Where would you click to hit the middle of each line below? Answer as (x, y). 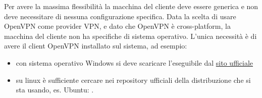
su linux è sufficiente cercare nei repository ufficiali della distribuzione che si (133, 80)
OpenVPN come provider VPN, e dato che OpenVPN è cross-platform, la (117, 26)
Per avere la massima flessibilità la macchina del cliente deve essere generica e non (131, 6)
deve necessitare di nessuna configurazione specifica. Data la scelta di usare (120, 16)
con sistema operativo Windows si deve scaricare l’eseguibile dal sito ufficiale (135, 62)
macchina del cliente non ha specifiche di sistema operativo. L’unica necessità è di (130, 36)
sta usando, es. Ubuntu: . (55, 90)
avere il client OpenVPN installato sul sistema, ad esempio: (96, 46)
